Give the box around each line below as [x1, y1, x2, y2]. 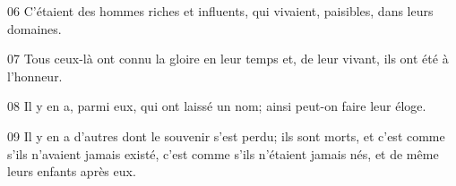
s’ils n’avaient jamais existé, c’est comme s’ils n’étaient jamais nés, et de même [7, 144, 439, 163]
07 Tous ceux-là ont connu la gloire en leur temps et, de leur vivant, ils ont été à [7, 49, 449, 68]
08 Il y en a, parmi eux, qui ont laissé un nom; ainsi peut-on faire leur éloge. [7, 97, 426, 115]
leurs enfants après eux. [7, 162, 136, 181]
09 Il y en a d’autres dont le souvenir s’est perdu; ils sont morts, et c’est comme [7, 126, 445, 145]
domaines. [7, 19, 62, 38]
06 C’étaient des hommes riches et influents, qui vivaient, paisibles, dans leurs [7, 2, 434, 20]
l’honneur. [7, 66, 63, 85]
